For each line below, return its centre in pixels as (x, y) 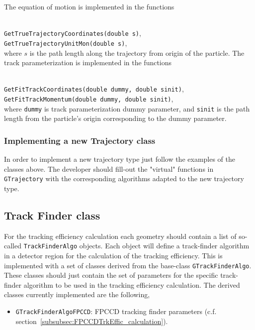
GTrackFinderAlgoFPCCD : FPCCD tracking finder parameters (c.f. (116, 311)
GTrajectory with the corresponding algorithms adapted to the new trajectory (124, 178)
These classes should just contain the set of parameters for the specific (111, 275)
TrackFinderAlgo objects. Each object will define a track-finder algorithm (136, 246)
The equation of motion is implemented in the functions (89, 6)
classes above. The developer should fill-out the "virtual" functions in (109, 168)
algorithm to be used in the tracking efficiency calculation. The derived (132, 284)
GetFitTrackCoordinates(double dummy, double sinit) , (94, 89)
